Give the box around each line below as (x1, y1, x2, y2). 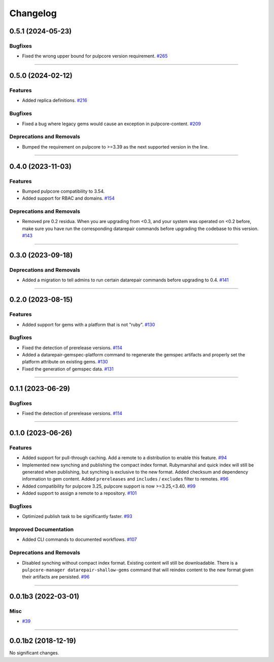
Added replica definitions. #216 (22, 97, 87, 103)
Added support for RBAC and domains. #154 (22, 195, 115, 201)
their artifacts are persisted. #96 (22, 574, 90, 580)
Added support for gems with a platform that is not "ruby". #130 (22, 321, 155, 327)
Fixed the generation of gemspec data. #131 (22, 365, 114, 372)
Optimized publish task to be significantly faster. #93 (22, 513, 132, 520)
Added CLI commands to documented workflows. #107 (22, 536, 137, 542)
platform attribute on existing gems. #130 (22, 359, 109, 365)
